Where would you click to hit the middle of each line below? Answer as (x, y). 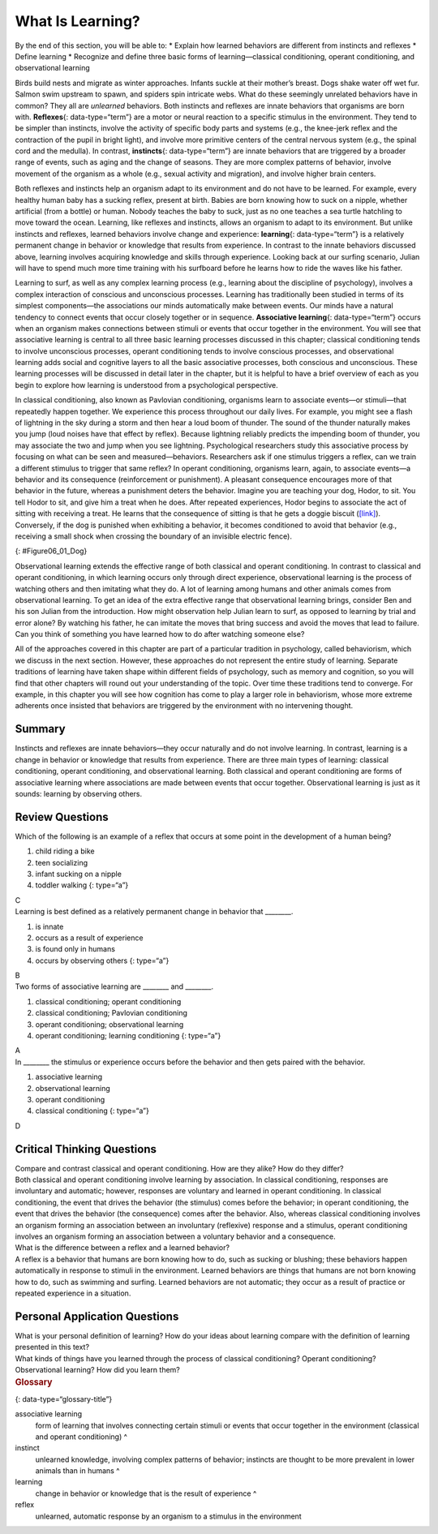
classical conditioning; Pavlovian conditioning (112, 1013)
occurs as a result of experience (89, 938)
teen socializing (62, 862)
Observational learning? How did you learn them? (97, 1370)
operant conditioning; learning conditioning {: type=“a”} (128, 1036)
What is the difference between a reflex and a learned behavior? (122, 1248)
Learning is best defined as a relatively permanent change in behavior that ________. (154, 912)
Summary (40, 729)
